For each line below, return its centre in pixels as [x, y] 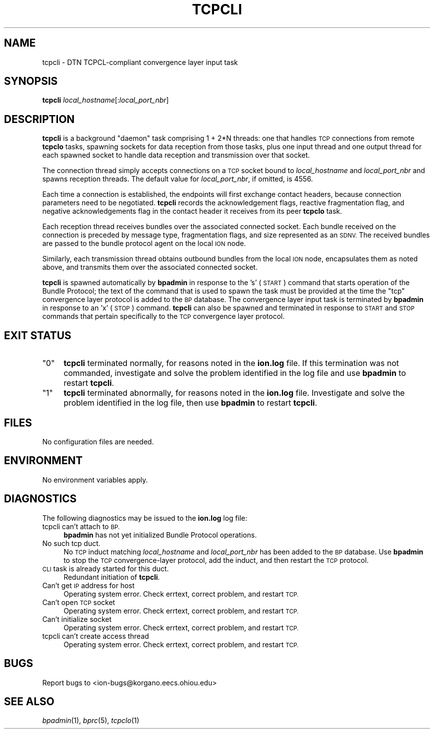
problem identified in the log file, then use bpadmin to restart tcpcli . [190, 403]
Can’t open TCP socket [79, 602]
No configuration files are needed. [98, 441]
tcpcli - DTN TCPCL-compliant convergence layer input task [140, 62]
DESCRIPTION [39, 119]
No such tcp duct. [71, 543]
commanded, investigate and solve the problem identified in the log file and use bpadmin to [235, 373]
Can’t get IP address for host [88, 585]
